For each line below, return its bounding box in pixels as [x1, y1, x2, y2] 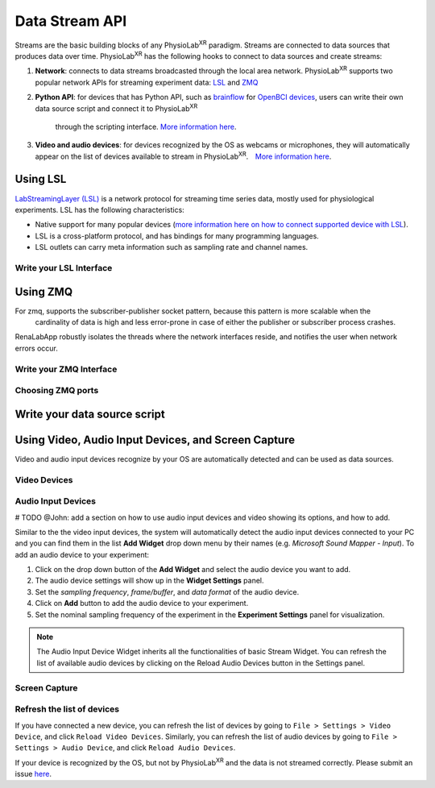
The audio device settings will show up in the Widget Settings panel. [35, 576, 265, 586]
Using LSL [14, 172, 67, 186]
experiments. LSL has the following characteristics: [14, 205, 184, 214]
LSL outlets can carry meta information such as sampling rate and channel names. [35, 243, 309, 252]
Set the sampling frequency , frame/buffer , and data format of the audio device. [35, 587, 300, 596]
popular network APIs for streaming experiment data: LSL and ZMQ [35, 77, 259, 87]
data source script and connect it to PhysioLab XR [35, 102, 198, 113]
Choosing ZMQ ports [14, 385, 99, 396]
